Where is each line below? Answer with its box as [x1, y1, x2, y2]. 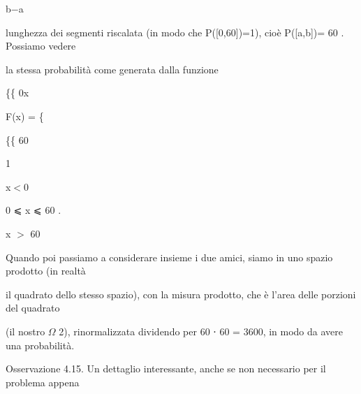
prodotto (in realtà [6, 263, 86, 278]
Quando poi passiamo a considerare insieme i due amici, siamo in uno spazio [6, 249, 333, 264]
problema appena [6, 374, 80, 389]
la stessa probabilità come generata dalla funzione [6, 61, 219, 76]
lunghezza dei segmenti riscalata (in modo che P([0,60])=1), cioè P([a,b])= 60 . [6, 24, 344, 39]
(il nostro [6, 323, 45, 338]
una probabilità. [6, 337, 75, 352]
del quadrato [6, 300, 60, 315]
